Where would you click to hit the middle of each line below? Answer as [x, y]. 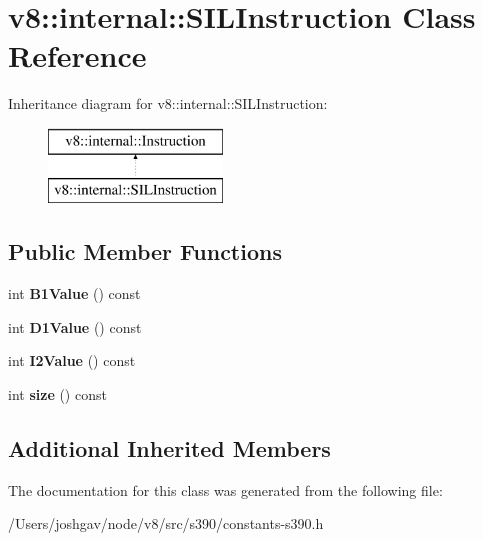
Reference [77, 55]
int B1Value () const [74, 293]
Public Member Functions [145, 251]
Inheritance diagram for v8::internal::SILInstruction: [168, 103]
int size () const [57, 394]
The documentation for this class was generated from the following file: [225, 489]
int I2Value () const [72, 360]
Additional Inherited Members [169, 448]
